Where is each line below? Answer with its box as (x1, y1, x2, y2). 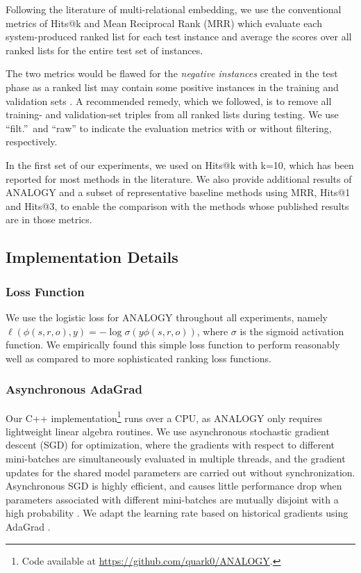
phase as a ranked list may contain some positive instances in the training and (6, 79, 339, 94)
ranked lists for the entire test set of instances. (6, 42, 203, 57)
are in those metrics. (6, 212, 92, 227)
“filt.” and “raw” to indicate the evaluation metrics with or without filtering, (6, 120, 332, 135)
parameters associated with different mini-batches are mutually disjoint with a (6, 492, 339, 506)
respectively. (6, 134, 58, 149)
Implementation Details (6, 246, 178, 268)
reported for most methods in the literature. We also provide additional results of (6, 171, 352, 186)
